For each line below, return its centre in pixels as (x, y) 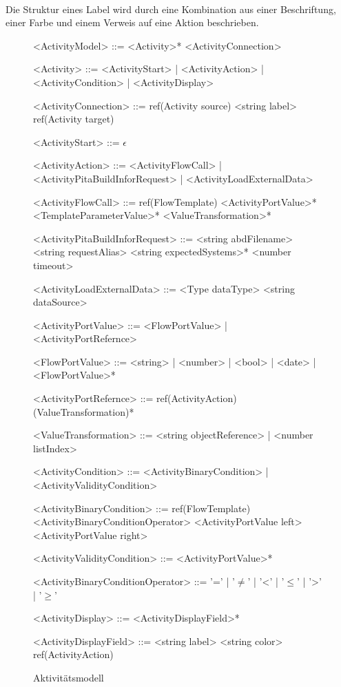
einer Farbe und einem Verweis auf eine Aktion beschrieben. (132, 22)
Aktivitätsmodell (69, 677)
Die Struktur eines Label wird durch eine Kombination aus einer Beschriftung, (171, 9)
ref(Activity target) (74, 119)
